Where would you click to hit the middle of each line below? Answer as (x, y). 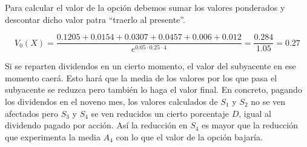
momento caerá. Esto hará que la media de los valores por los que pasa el (141, 77)
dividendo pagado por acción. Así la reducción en (96, 125)
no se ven (268, 101)
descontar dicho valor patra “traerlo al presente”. (95, 19)
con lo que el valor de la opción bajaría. (189, 136)
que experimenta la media (53, 136)
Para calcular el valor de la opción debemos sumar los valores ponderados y (145, 7)
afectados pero (32, 113)
